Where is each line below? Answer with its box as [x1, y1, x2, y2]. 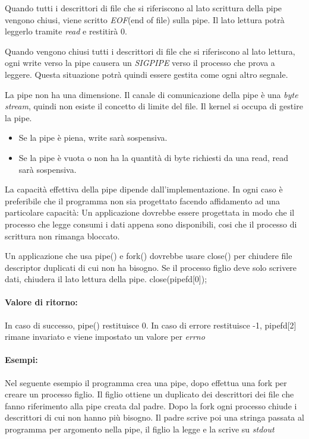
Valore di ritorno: [5, 296, 78, 308]
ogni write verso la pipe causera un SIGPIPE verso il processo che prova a [5, 56, 275, 69]
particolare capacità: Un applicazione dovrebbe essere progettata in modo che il [5, 206, 295, 219]
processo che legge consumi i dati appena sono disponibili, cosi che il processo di [5, 217, 297, 230]
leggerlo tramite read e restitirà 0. [5, 25, 127, 37]
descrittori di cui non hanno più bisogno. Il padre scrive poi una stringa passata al [5, 411, 304, 424]
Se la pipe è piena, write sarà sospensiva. [18, 131, 168, 144]
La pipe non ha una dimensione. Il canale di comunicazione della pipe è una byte [5, 88, 298, 100]
